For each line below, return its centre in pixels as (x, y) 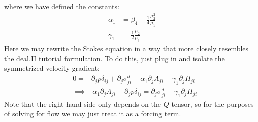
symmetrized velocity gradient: (52, 68)
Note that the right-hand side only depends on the (83, 104)
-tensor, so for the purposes (211, 104)
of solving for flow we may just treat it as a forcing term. (93, 114)
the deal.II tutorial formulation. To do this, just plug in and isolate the (115, 58)
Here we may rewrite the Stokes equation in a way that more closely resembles (126, 48)
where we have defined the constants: (62, 6)
